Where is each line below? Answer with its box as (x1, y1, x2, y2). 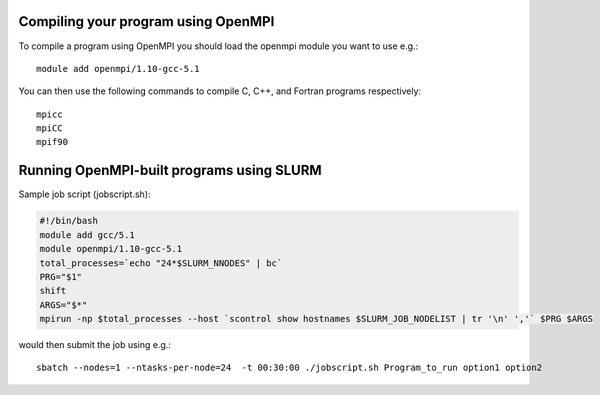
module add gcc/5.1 (39, 229, 135, 240)
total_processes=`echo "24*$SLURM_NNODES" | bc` (39, 257, 283, 269)
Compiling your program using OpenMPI (18, 13, 275, 30)
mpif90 (36, 136, 69, 148)
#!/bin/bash (39, 215, 99, 227)
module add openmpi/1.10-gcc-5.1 (36, 63, 200, 74)
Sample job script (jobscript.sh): (18, 188, 151, 200)
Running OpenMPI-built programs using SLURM (18, 162, 322, 179)
